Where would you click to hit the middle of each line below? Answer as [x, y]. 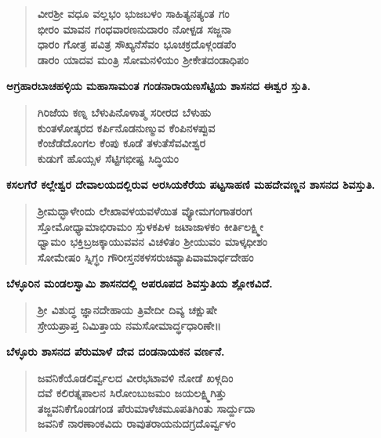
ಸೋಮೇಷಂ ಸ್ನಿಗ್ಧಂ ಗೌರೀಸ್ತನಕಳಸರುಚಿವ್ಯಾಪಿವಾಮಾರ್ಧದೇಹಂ [145, 257]
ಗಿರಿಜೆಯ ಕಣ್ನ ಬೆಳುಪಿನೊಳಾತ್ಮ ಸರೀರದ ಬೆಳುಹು [124, 112]
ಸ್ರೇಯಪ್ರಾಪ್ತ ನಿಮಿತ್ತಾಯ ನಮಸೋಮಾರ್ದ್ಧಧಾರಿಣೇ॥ [129, 325]
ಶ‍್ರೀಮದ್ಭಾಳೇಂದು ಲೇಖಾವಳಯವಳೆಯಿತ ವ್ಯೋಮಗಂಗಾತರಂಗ [145, 210]
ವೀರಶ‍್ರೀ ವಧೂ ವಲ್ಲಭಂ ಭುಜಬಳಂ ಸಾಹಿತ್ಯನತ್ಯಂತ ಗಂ [133, 13]
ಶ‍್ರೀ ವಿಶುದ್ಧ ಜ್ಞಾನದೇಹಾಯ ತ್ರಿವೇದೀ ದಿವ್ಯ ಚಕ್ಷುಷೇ [127, 309]
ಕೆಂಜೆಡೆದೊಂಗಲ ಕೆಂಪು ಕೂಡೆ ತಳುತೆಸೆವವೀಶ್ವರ [122, 143]
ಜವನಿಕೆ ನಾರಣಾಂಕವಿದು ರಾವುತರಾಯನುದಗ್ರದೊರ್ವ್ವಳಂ [136, 424]
